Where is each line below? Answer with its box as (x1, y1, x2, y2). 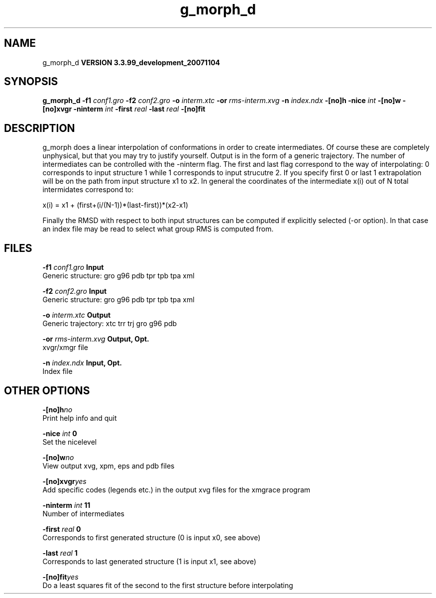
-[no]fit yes (42, 572, 79, 581)
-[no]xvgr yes (42, 477, 87, 485)
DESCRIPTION (4, 121, 75, 134)
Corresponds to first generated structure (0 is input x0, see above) (42, 533, 261, 542)
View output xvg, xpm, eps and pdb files (42, 461, 175, 470)
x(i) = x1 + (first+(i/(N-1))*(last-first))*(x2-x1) (42, 201, 189, 210)
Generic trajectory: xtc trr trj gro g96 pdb (42, 319, 177, 328)
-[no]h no (42, 405, 73, 414)
